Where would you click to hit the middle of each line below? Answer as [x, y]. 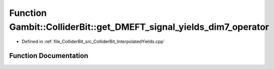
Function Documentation [49, 56]
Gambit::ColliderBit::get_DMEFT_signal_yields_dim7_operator [139, 27]
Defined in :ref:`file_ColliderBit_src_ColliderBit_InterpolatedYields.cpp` [93, 42]
